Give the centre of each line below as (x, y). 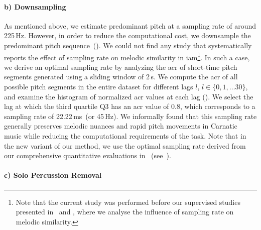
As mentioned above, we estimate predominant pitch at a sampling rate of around (130, 25)
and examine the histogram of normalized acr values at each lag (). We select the (129, 96)
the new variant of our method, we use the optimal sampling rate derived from (125, 145)
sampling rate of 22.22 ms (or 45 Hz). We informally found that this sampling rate (130, 116)
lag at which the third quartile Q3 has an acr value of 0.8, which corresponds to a (130, 106)
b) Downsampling (35, 6)
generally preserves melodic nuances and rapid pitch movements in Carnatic (121, 126)
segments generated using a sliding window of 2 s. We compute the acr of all (121, 77)
